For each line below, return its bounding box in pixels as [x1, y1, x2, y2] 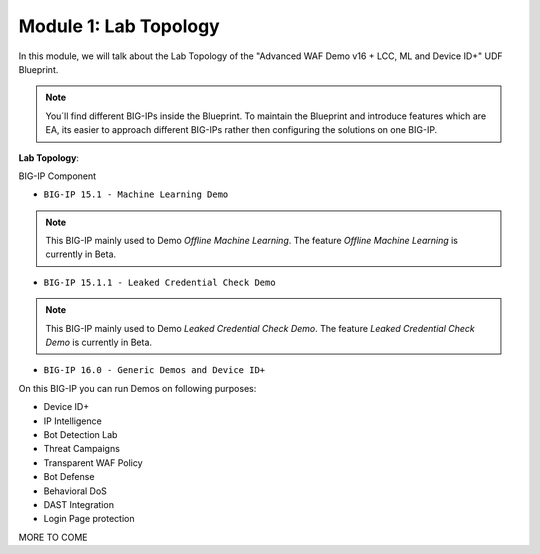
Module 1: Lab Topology [18, 15, 220, 37]
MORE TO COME [18, 531, 88, 543]
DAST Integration [43, 498, 115, 510]
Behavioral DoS [43, 485, 107, 497]
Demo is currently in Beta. [45, 336, 153, 349]
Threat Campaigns [43, 443, 120, 455]
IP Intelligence [43, 415, 102, 427]
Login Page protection [43, 513, 135, 525]
